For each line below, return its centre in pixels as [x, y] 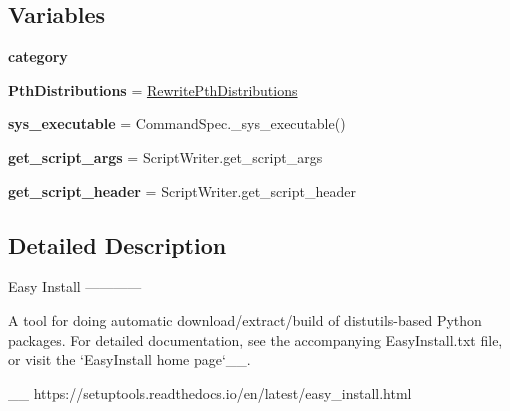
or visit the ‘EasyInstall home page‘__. [129, 359]
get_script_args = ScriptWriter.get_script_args [165, 156]
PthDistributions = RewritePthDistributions [153, 89]
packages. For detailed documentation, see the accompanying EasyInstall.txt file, [255, 339]
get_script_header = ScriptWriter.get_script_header [182, 190]
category [38, 56]
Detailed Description [117, 244]
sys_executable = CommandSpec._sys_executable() [177, 123]
